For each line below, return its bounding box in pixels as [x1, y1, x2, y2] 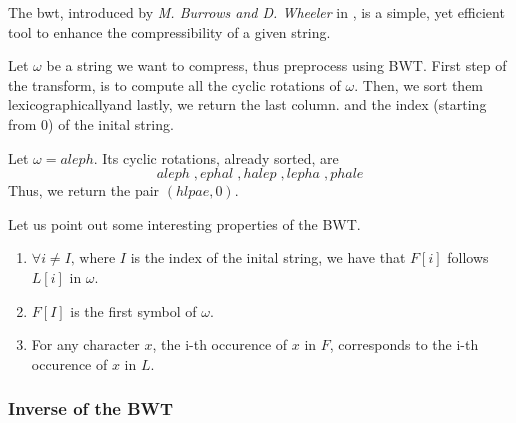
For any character [31, 334, 140, 355]
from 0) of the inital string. [8, 113, 174, 134]
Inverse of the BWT [8, 396, 174, 421]
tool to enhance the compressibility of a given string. [8, 21, 331, 42]
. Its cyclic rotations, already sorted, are [93, 147, 339, 168]
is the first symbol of [70, 300, 197, 321]
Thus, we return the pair [8, 180, 160, 201]
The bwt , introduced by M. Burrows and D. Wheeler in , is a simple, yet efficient [8, 2, 505, 22]
